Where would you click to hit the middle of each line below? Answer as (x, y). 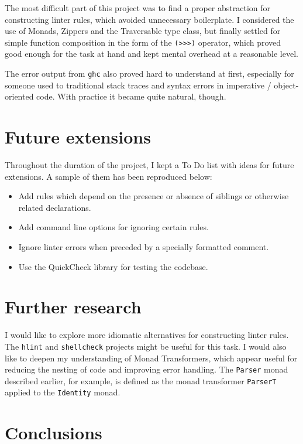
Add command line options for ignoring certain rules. (113, 227)
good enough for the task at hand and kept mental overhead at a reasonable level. (151, 54)
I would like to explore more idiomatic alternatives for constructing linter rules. (147, 335)
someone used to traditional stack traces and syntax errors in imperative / (138, 85)
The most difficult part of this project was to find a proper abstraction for (138, 8)
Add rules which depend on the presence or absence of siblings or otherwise (154, 196)
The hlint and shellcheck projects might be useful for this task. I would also (146, 346)
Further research (73, 307)
